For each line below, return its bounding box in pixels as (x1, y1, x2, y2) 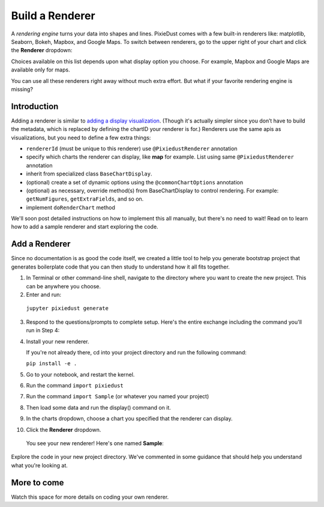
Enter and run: (26, 291, 61, 298)
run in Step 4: (26, 327, 60, 334)
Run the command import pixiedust (26, 382, 124, 389)
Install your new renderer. (26, 338, 89, 345)
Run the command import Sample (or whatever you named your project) (26, 393, 209, 400)
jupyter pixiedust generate (26, 305, 109, 312)
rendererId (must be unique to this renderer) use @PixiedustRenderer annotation (26, 145, 238, 152)
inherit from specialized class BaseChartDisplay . (26, 170, 152, 177)
